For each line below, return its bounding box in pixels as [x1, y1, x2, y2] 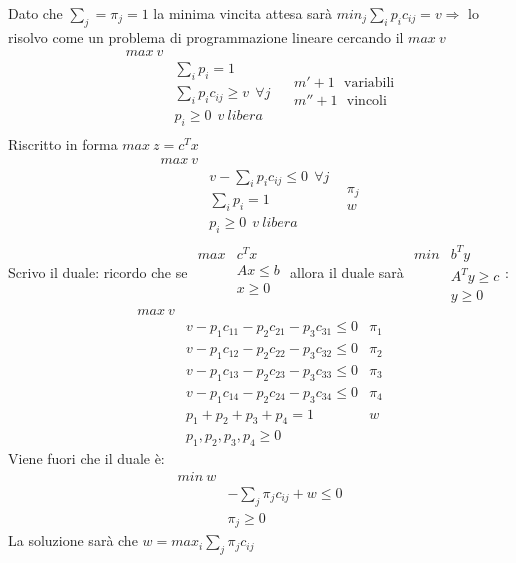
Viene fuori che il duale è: [8, 448, 165, 469]
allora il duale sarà [290, 261, 404, 282]
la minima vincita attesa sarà [153, 3, 333, 23]
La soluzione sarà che [8, 530, 138, 551]
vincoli [346, 94, 387, 109]
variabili [344, 76, 395, 91]
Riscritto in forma [8, 133, 118, 154]
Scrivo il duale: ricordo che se [8, 261, 188, 282]
